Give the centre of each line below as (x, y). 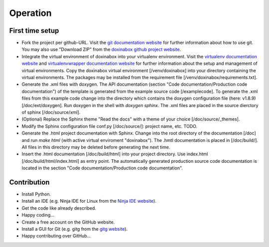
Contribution (29, 182)
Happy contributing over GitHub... (56, 236)
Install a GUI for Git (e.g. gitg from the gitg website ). (75, 229)
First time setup (34, 31)
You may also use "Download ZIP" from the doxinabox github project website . (101, 49)
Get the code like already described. (59, 208)
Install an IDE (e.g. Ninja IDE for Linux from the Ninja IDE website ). (89, 201)
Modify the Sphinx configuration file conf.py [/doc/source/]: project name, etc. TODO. (110, 126)
